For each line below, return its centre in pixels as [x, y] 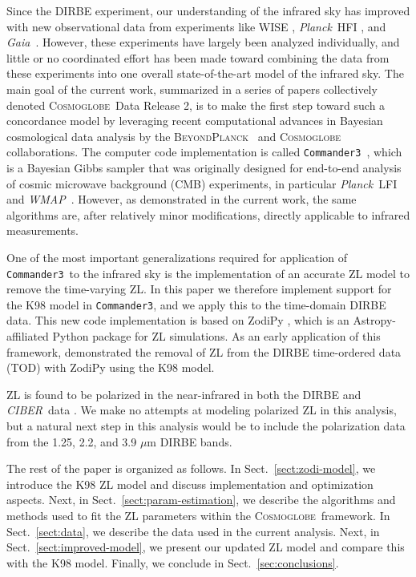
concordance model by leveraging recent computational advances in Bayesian [195, 121]
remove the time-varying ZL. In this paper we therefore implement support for [199, 289]
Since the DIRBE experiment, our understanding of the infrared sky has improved [208, 10]
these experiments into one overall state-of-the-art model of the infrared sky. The [205, 73]
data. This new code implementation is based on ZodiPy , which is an [178, 320]
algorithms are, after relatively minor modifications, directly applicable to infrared [208, 214]
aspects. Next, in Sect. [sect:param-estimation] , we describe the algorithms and [201, 500]
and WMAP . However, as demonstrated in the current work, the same [182, 199]
